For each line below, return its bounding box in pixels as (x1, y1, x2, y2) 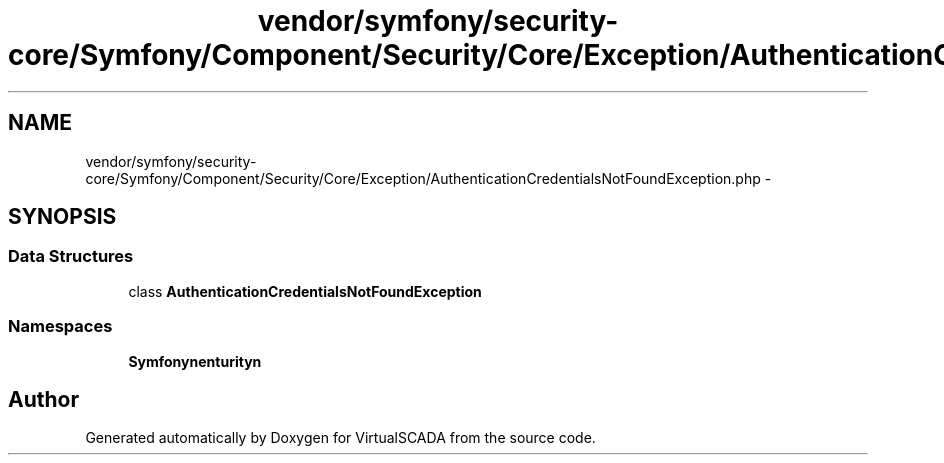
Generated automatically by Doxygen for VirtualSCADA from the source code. (85, 429, 596, 447)
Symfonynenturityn (128, 352, 262, 370)
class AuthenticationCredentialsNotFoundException (128, 282, 482, 300)
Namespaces (8, 316, 113, 337)
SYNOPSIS (8, 204, 117, 230)
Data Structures (8, 246, 134, 267)
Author (8, 386, 79, 412)
